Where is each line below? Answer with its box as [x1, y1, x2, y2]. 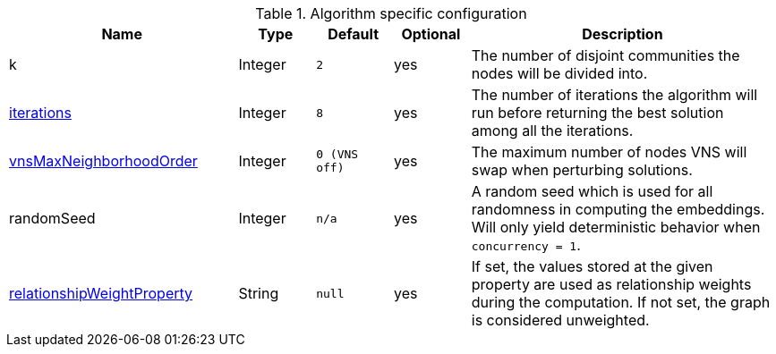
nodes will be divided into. [471, 64, 648, 82]
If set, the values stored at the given [471, 257, 713, 275]
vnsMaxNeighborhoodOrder [9, 152, 198, 170]
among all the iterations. [471, 122, 634, 139]
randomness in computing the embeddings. [471, 200, 765, 218]
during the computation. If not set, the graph [471, 293, 771, 311]
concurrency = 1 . [471, 236, 581, 254]
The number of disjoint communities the [471, 46, 740, 64]
